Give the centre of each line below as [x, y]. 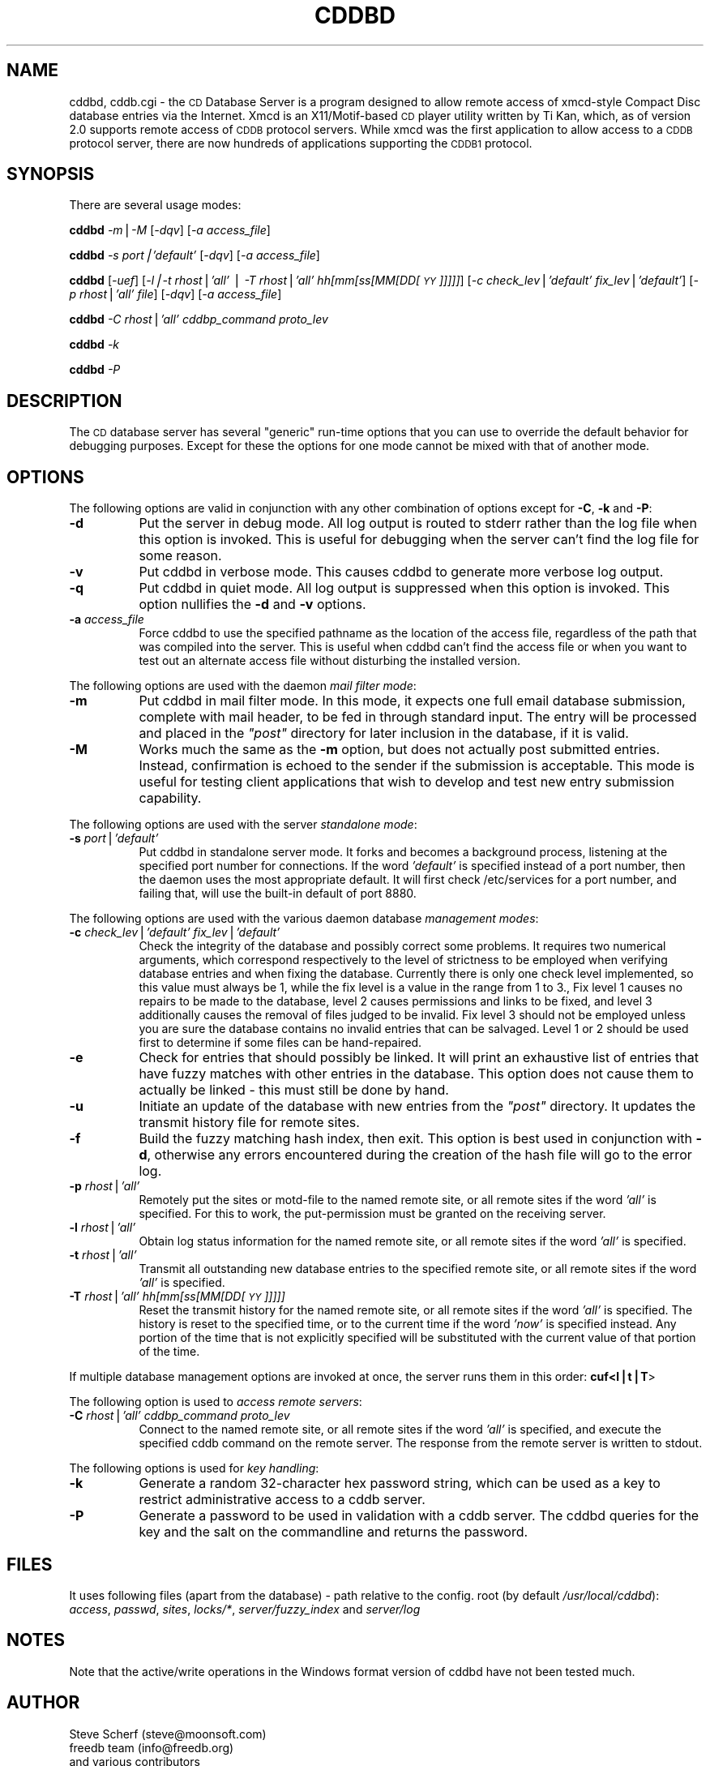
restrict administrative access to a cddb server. [282, 1500]
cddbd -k [94, 345]
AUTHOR [43, 1703]
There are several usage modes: [155, 205]
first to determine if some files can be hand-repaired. [280, 1043]
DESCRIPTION [64, 401]
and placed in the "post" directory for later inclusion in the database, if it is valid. [384, 733]
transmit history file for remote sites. [249, 1123]
